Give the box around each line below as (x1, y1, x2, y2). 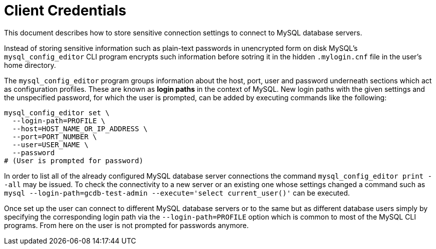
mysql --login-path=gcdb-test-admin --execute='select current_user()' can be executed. (4, 188, 350, 197)
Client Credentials (4, 2, 127, 19)
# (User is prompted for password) (4, 156, 144, 165)
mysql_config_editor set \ (4, 108, 110, 117)
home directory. (4, 60, 56, 69)
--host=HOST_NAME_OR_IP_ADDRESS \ (12, 124, 148, 133)
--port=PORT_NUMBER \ (12, 132, 97, 141)
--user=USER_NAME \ (12, 140, 89, 149)
